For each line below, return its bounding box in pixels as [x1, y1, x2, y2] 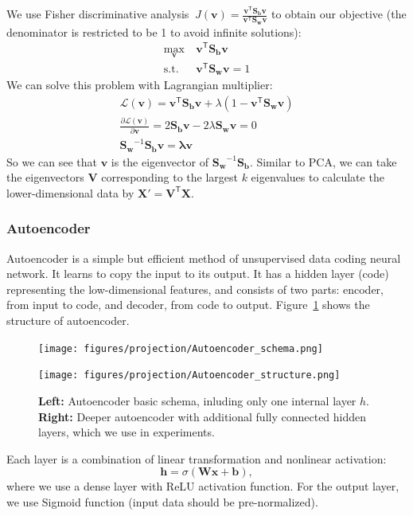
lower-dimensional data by [6, 184, 134, 201]
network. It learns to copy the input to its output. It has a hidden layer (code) [6, 265, 389, 282]
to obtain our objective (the [271, 6, 407, 22]
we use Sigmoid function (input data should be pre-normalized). [6, 493, 318, 510]
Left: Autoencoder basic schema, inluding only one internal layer [38, 392, 357, 408]
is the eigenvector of [111, 153, 209, 170]
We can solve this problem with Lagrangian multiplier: [6, 76, 273, 93]
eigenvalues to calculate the [251, 169, 384, 186]
